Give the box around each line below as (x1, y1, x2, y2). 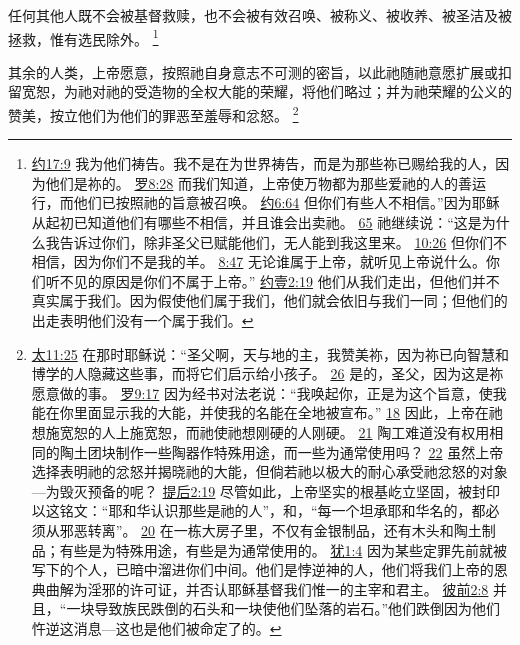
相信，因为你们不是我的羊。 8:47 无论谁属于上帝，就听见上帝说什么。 (31, 251, 487, 272)
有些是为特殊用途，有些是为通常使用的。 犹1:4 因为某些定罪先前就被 (59, 539, 508, 560)
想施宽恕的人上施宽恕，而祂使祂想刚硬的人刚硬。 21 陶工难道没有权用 (31, 422, 490, 442)
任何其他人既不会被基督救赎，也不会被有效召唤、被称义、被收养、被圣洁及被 (8, 5, 512, 25)
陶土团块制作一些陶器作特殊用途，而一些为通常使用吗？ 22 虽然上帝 (59, 441, 504, 462)
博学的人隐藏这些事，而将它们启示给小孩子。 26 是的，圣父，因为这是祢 (31, 363, 504, 384)
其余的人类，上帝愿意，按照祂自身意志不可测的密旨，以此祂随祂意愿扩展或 (8, 61, 498, 82)
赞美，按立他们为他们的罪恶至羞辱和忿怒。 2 (8, 102, 299, 125)
